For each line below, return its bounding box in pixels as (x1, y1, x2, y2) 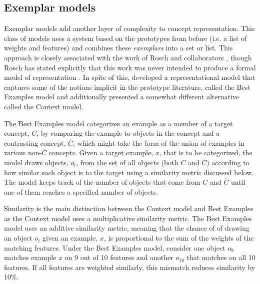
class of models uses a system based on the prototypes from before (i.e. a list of (4, 32, 247, 43)
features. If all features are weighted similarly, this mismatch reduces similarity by (4, 262, 255, 272)
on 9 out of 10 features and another (64, 252, 173, 263)
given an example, (42, 233, 98, 243)
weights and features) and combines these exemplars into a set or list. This (4, 42, 233, 53)
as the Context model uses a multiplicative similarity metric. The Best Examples (4, 213, 252, 223)
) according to (206, 157, 249, 167)
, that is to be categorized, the (159, 147, 252, 158)
